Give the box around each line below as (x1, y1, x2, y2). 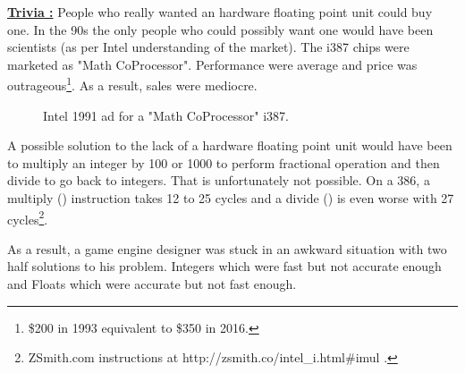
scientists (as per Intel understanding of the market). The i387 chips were (7, 38, 410, 56)
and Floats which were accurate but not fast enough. (7, 275, 297, 293)
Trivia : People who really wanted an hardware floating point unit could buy (7, 3, 433, 21)
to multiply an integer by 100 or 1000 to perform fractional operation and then (7, 153, 440, 172)
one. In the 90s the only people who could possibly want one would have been (7, 20, 434, 38)
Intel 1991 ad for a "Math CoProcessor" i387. (43, 106, 289, 124)
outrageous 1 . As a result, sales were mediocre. (7, 73, 258, 95)
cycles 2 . (7, 207, 48, 228)
